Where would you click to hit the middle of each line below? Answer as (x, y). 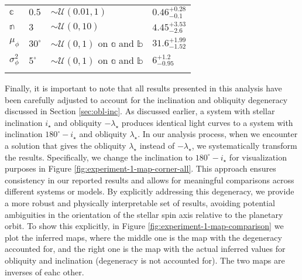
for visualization (258, 157)
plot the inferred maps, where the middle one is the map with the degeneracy (143, 237)
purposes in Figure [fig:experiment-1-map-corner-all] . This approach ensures (140, 168)
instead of (157, 146)
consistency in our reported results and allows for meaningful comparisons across (150, 180)
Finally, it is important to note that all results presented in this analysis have (143, 88)
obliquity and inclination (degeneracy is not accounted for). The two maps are (145, 260)
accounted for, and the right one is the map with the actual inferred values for (145, 249)
